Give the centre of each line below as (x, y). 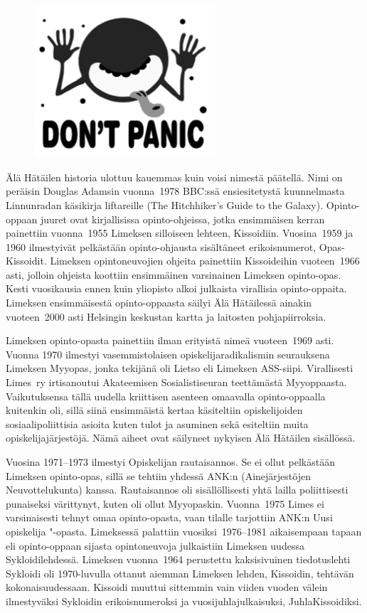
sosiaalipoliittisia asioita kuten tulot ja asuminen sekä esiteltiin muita (157, 423)
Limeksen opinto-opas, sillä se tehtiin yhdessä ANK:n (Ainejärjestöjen (158, 475)
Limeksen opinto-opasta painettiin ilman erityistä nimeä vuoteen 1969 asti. (170, 340)
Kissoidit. (26, 261)
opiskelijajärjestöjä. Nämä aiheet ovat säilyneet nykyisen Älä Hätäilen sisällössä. (181, 438)
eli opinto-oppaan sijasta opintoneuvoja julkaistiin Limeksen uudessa (155, 545)
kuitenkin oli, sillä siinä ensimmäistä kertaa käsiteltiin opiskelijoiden (154, 410)
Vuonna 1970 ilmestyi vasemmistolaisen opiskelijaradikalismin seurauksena (168, 354)
